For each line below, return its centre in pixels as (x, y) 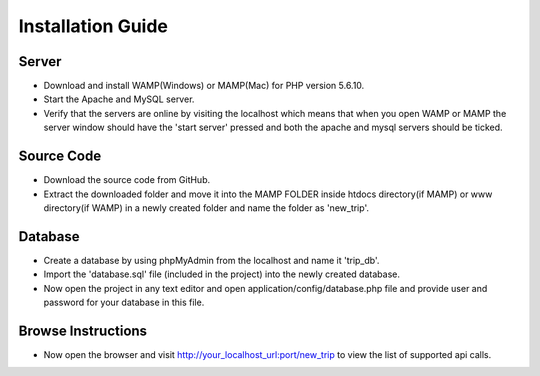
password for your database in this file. (124, 302)
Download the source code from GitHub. (127, 180)
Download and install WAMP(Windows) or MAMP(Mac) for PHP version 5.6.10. (204, 86)
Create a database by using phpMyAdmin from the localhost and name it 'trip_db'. (211, 260)
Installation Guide (93, 26)
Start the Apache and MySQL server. (119, 99)
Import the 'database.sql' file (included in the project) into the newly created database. (221, 274)
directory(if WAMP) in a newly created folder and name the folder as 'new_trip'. (206, 207)
